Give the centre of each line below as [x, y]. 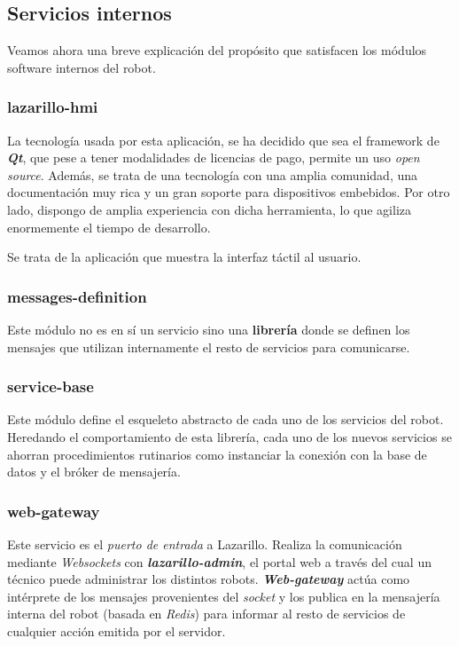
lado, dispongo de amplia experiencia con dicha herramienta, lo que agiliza [209, 209]
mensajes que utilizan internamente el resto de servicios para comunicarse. [209, 347]
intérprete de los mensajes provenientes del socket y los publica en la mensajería [224, 596]
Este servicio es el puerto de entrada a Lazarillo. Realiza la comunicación [205, 544]
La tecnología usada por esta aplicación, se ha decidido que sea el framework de [223, 140]
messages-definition [77, 296]
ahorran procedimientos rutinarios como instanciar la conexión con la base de [217, 454]
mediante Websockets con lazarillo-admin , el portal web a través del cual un [219, 561]
